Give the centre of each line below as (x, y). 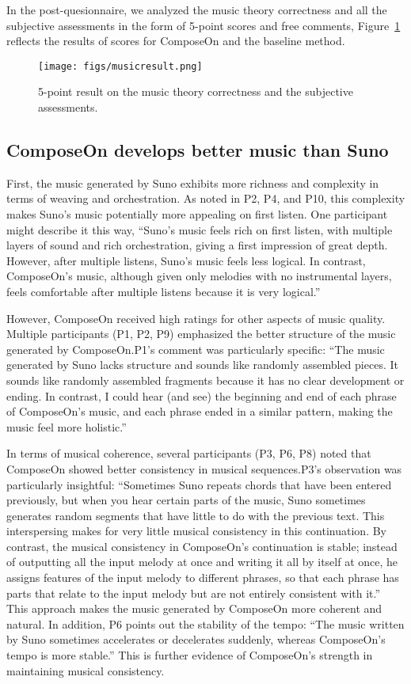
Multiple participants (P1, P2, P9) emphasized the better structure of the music (201, 334)
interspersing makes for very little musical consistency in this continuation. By (196, 531)
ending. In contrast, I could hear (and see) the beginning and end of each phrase (202, 395)
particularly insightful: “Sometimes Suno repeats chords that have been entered (199, 484)
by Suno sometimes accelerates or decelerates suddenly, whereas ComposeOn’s (196, 639)
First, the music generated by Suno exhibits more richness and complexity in (193, 182)
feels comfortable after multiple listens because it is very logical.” (164, 291)
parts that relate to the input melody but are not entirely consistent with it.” (194, 593)
